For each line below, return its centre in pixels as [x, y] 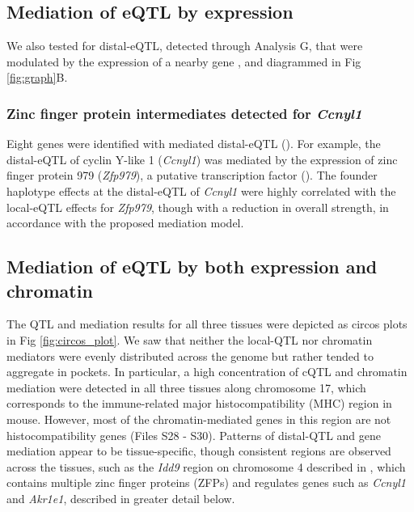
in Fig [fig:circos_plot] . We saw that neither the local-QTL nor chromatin [190, 339]
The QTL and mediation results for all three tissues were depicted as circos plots [207, 324]
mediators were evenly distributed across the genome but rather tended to [190, 355]
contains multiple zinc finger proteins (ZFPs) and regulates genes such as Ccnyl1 [207, 482]
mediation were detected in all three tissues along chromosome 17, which [186, 387]
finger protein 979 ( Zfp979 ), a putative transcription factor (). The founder [192, 175]
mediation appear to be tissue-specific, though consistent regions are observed [199, 451]
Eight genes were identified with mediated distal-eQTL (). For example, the [194, 144]
